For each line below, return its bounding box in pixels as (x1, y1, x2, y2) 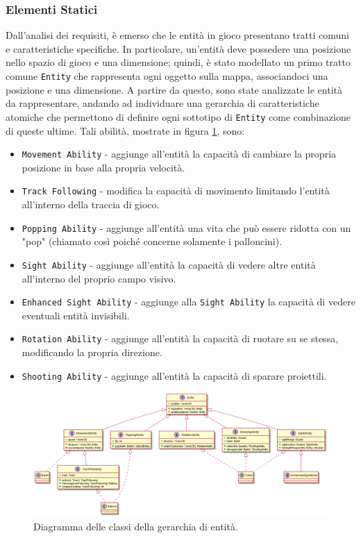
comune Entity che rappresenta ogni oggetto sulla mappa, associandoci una (6, 69, 328, 83)
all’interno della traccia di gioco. (22, 197, 160, 211)
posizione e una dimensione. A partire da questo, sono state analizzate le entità (6, 82, 342, 96)
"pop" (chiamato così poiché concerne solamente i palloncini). (22, 234, 283, 249)
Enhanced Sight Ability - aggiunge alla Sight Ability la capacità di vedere (22, 294, 355, 309)
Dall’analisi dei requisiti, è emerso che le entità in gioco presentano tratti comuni (6, 28, 349, 42)
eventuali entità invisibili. (22, 308, 130, 322)
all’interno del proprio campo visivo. (22, 271, 176, 285)
